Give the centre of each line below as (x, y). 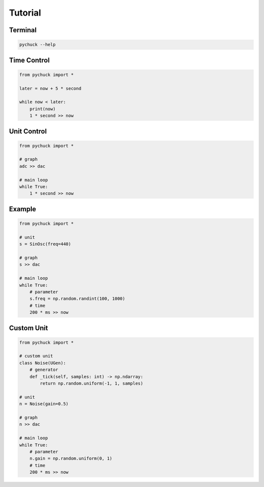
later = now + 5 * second (50, 88)
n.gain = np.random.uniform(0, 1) (71, 458)
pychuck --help (37, 45)
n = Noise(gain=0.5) (44, 404)
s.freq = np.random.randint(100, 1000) (77, 299)
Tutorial (25, 13)
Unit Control (28, 131)
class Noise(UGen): (43, 363)
